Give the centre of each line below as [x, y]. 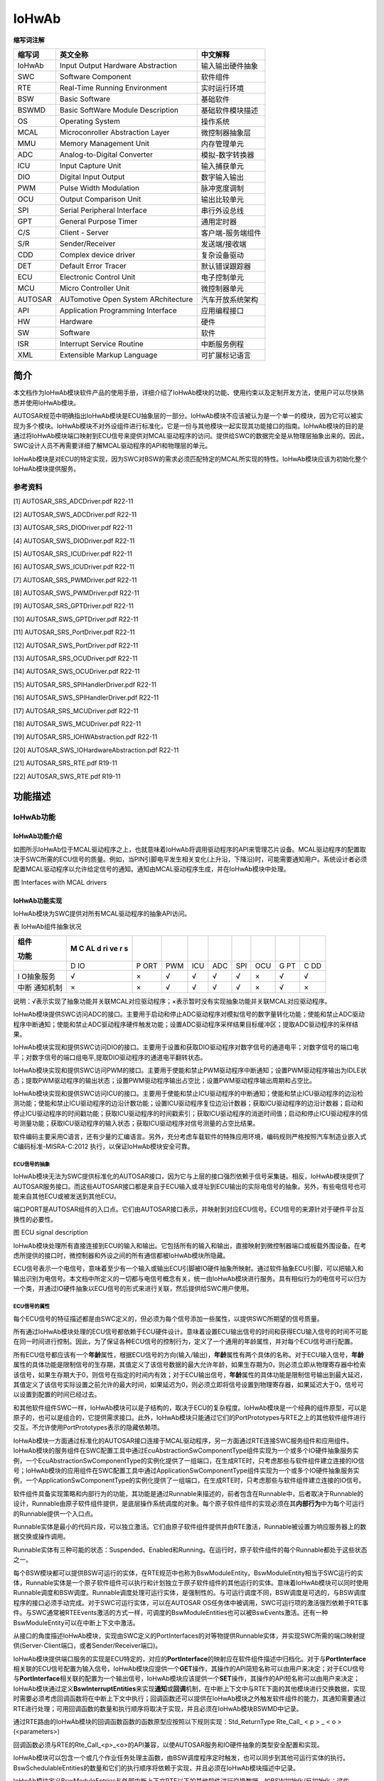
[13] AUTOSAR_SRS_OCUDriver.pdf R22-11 [75, 658]
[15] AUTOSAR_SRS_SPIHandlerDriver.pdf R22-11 [85, 685]
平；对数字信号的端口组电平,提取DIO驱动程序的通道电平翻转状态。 [110, 1057]
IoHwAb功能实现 [38, 900]
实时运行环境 [223, 88]
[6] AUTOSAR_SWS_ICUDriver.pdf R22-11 [74, 567]
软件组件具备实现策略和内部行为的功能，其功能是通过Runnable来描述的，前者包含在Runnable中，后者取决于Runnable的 [188, 1493]
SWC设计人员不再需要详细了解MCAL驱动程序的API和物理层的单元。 [112, 446]
